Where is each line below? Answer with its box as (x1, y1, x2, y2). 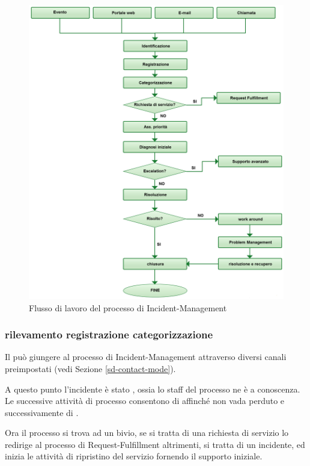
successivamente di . (5, 406, 79, 418)
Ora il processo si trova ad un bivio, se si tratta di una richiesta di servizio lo (5, 426, 289, 439)
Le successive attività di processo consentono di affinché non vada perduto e (5, 394, 285, 407)
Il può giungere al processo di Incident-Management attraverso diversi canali (5, 350, 287, 363)
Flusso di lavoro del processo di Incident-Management (29, 301, 227, 314)
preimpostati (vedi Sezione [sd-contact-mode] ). (5, 362, 176, 374)
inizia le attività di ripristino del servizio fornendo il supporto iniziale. (5, 450, 263, 462)
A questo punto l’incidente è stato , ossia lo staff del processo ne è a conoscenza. (5, 382, 300, 395)
